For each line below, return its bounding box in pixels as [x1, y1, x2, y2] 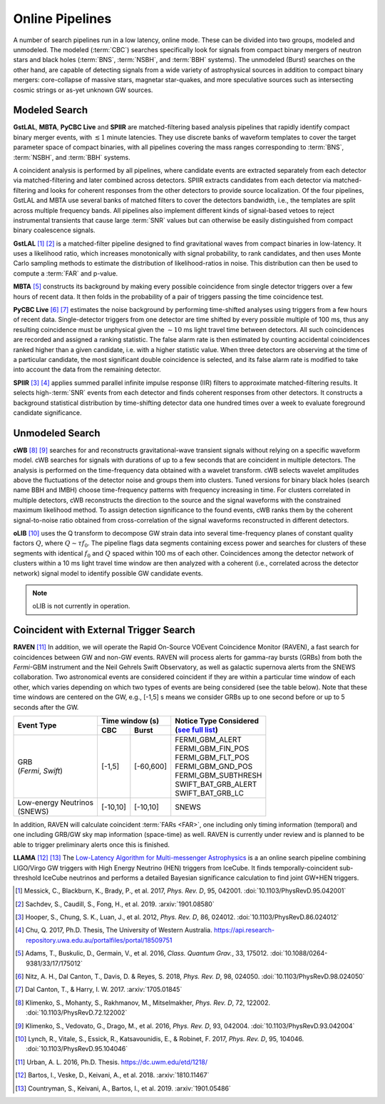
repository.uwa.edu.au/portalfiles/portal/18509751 [26, 935, 173, 944]
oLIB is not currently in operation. [32, 602, 130, 611]
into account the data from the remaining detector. [13, 365, 162, 374]
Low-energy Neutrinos [17, 797, 94, 807]
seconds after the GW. [13, 703, 79, 711]
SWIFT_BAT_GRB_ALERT [175, 779, 257, 789]
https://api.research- [214, 925, 275, 935]
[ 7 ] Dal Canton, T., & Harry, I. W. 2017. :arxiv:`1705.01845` [15, 985, 183, 994]
